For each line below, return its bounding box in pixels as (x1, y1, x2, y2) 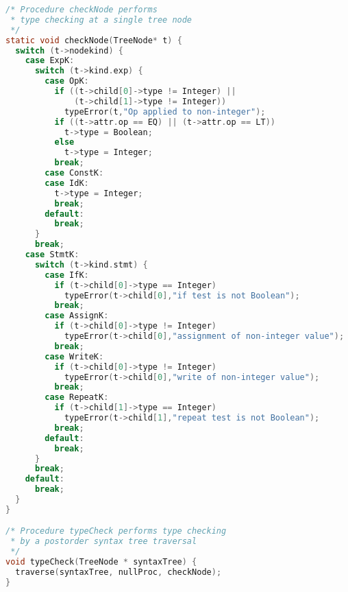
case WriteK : (45, 351, 104, 362)
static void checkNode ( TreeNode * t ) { (5, 35, 182, 45)
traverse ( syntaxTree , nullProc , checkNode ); (15, 567, 222, 577)
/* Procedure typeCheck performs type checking (5, 526, 227, 536)
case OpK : (45, 76, 89, 86)
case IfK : (45, 270, 89, 280)
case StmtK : (25, 250, 79, 259)
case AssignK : (45, 311, 109, 321)
